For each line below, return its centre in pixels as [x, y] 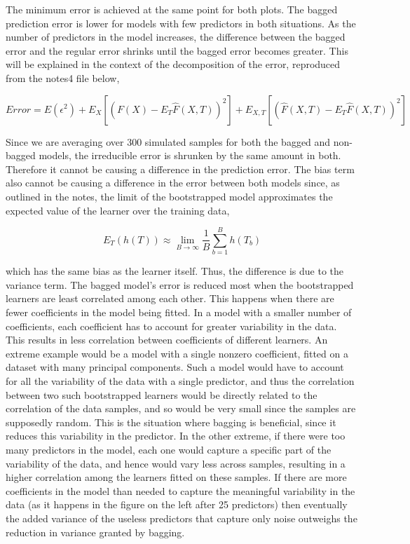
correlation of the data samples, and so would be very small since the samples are [181, 408]
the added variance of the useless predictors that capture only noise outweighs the [182, 518]
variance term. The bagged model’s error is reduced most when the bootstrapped [180, 284]
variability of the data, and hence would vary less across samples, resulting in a [176, 463]
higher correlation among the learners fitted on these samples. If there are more [176, 477]
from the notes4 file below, [63, 77]
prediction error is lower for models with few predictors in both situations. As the [181, 23]
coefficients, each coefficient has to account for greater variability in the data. [171, 326]
